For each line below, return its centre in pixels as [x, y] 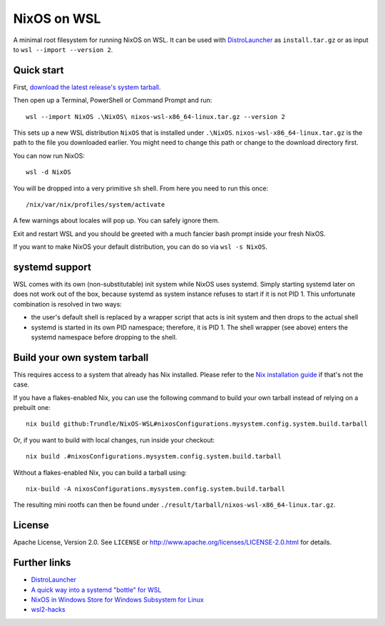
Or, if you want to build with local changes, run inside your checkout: [114, 440]
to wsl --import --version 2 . [63, 49]
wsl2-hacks [48, 610]
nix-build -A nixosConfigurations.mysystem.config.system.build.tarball [155, 489]
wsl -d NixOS [48, 172]
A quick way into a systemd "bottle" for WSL [96, 590]
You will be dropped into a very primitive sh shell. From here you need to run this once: [141, 188]
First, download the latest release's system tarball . [87, 87]
